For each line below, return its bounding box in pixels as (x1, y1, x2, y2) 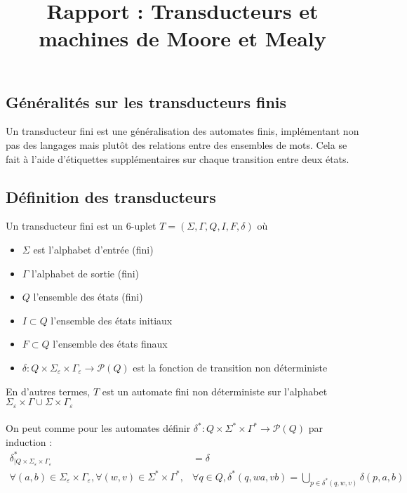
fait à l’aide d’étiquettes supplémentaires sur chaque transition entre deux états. (6, 151, 349, 166)
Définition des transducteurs (6, 185, 216, 207)
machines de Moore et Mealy (39, 24, 326, 53)
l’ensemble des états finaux (53, 336, 168, 351)
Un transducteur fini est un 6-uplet (6, 218, 156, 233)
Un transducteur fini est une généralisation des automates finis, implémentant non (6, 124, 359, 138)
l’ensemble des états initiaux (51, 313, 173, 327)
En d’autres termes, (6, 383, 91, 398)
